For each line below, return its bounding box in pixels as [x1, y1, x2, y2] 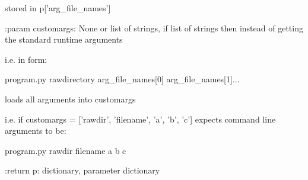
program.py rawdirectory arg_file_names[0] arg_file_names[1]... [5, 73, 240, 85]
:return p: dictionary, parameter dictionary [5, 164, 160, 176]
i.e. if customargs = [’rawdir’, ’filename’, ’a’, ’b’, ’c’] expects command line [5, 112, 276, 125]
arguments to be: [5, 124, 66, 137]
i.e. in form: [5, 53, 47, 65]
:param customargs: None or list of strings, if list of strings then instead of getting [5, 21, 303, 34]
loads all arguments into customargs [5, 92, 136, 105]
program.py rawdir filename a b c [5, 144, 126, 156]
